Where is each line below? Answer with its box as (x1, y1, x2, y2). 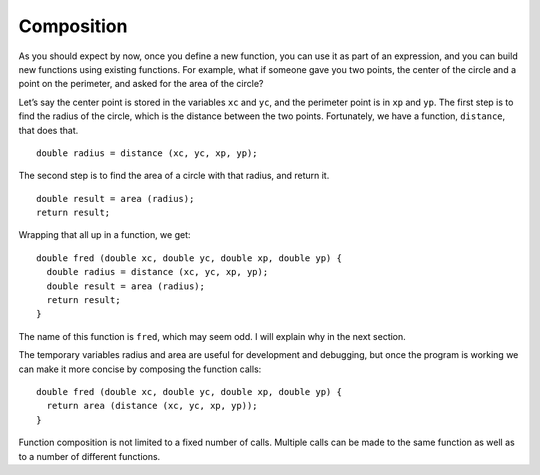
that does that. (18, 124, 79, 136)
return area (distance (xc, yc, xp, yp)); (46, 400, 259, 412)
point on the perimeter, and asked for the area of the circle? (18, 78, 264, 90)
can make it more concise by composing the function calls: (18, 363, 262, 375)
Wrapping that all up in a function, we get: (18, 229, 191, 241)
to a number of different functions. (18, 450, 161, 462)
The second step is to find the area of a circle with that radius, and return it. (18, 170, 330, 182)
